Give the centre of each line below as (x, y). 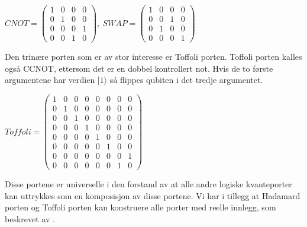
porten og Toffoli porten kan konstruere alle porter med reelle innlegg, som (140, 207)
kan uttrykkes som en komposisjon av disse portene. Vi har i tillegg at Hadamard (153, 195)
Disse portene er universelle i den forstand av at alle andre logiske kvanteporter (148, 184)
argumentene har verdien (50, 80)
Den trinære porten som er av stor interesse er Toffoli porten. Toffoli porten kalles (153, 57)
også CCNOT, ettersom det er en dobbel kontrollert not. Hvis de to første (139, 68)
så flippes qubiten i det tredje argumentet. (186, 80)
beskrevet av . (30, 219)
